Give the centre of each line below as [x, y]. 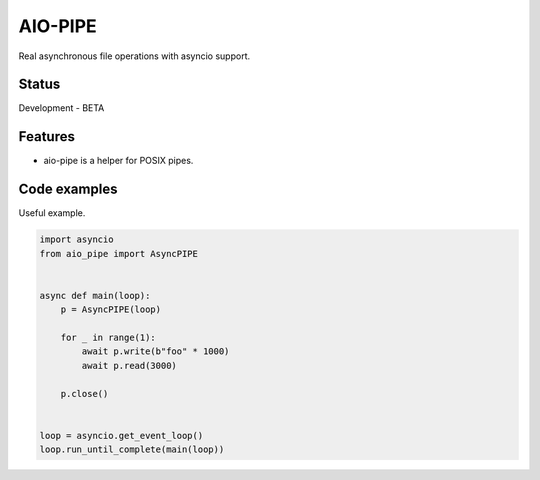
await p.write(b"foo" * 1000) [155, 351]
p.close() [84, 393]
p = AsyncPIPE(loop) [111, 309]
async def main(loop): [95, 295]
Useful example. [52, 213]
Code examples [68, 189]
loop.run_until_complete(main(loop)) [132, 449]
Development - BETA [61, 108]
